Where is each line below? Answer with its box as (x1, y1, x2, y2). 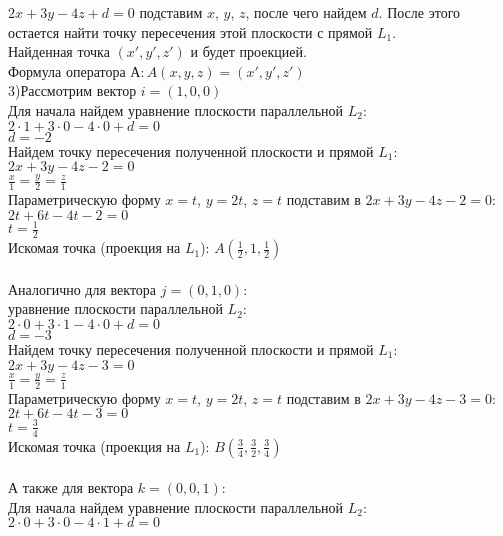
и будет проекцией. (190, 41, 307, 62)
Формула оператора (8, 60, 126, 81)
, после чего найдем (245, 2, 367, 22)
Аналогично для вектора (8, 278, 157, 299)
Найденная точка (8, 41, 110, 62)
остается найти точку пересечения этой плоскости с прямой (8, 21, 373, 42)
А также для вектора (8, 477, 134, 498)
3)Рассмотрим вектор (8, 80, 137, 101)
